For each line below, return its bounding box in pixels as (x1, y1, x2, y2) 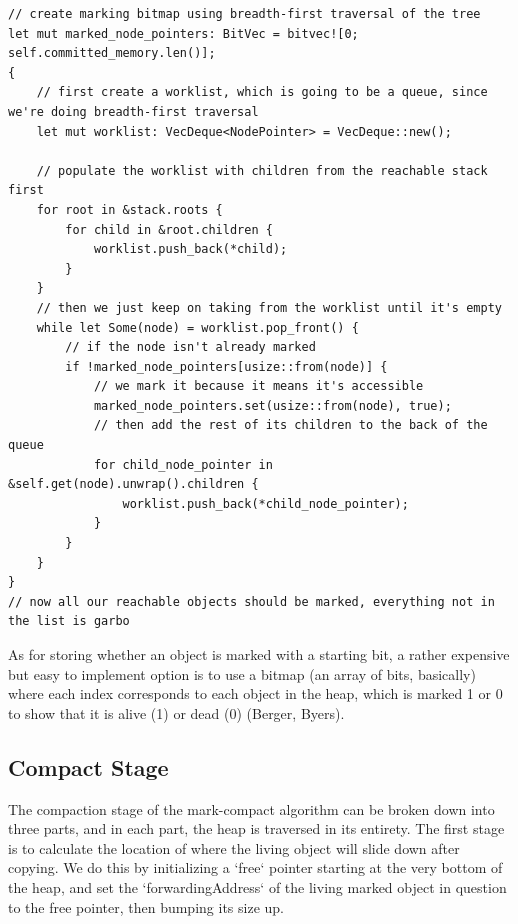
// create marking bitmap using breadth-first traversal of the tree (8, 7, 481, 21)
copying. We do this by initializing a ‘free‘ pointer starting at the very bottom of (8, 857, 503, 878)
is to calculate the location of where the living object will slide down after (8, 837, 460, 858)
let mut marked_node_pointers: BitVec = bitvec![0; (8, 26, 359, 41)
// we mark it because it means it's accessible (93, 379, 424, 394)
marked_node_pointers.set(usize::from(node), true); (93, 398, 452, 413)
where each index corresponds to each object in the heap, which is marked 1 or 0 (8, 683, 503, 704)
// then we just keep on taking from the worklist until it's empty (36, 300, 502, 315)
